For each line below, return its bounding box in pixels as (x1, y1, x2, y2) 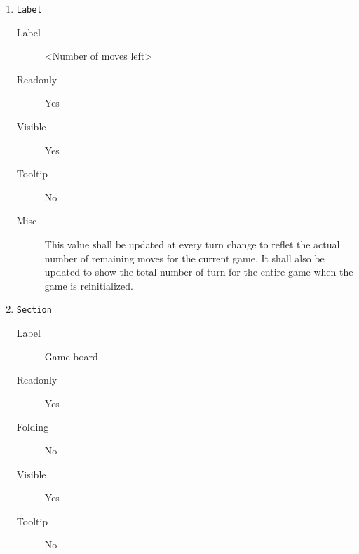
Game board (44, 349, 98, 363)
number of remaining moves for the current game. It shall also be (44, 250, 325, 265)
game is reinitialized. (44, 278, 133, 292)
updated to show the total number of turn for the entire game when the (44, 264, 353, 279)
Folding (16, 419, 49, 434)
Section (16, 305, 52, 316)
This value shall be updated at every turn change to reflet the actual (44, 237, 340, 251)
